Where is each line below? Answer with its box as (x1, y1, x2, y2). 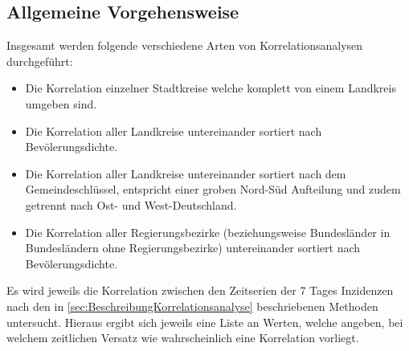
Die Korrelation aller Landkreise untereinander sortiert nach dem (25, 165, 346, 182)
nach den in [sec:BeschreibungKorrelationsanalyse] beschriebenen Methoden (6, 297, 378, 314)
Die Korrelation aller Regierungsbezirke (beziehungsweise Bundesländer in (25, 223, 391, 240)
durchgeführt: (6, 52, 73, 69)
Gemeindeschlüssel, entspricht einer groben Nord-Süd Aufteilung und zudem (25, 181, 401, 198)
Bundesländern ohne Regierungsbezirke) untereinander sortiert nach (25, 239, 361, 256)
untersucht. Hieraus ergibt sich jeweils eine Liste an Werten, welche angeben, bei (6, 313, 403, 330)
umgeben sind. (25, 95, 97, 112)
